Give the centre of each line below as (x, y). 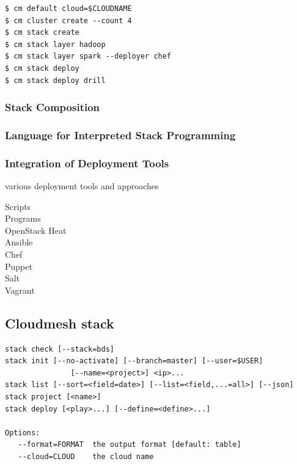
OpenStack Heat (36, 230)
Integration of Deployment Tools (87, 163)
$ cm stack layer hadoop (55, 44)
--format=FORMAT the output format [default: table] (130, 445)
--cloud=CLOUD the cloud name (86, 456)
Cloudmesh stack (60, 323)
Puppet (19, 266)
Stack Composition (53, 107)
